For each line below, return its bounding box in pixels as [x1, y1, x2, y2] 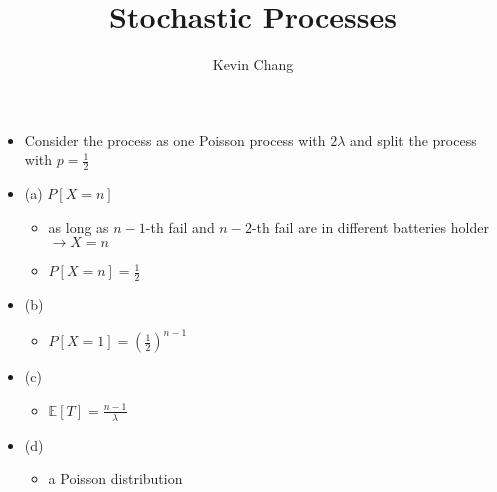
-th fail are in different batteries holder [251, 216, 489, 237]
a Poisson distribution [48, 468, 183, 489]
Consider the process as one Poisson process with [24, 129, 326, 150]
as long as [48, 216, 109, 237]
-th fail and [145, 216, 215, 237]
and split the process [350, 129, 477, 150]
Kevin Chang [212, 54, 294, 75]
